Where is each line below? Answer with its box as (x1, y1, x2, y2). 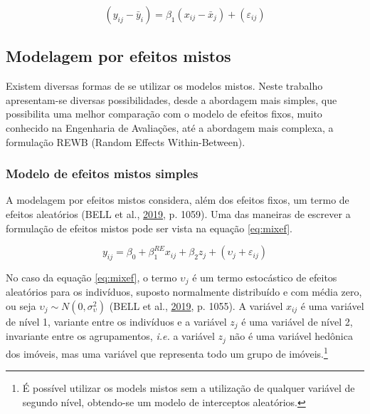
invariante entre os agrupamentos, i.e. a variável (6, 328, 215, 343)
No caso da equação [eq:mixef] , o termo (6, 269, 177, 284)
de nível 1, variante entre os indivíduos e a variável (6, 314, 227, 329)
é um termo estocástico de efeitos (192, 269, 337, 284)
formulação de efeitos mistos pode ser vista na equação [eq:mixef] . (6, 220, 292, 235)
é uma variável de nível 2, (241, 314, 353, 329)
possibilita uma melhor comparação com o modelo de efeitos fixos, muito (6, 106, 322, 121)
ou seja (6, 299, 36, 314)
